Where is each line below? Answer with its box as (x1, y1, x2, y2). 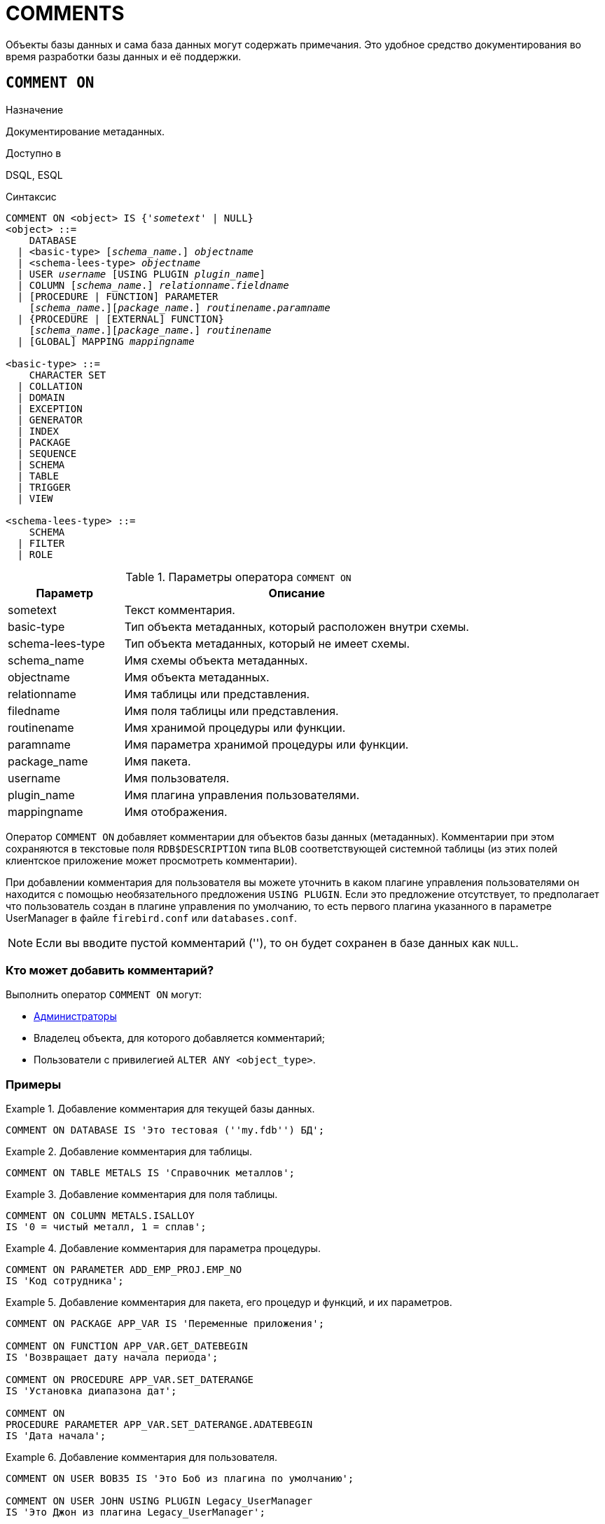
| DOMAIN (17, 391, 65, 403)
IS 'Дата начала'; (6, 1430, 106, 1442)
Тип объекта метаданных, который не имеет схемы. (124, 636, 410, 651)
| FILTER (17, 537, 65, 549)
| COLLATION (17, 380, 83, 392)
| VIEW (17, 492, 53, 504)
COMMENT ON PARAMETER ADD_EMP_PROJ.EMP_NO (6, 1264, 242, 1276)
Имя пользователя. (124, 770, 230, 785)
